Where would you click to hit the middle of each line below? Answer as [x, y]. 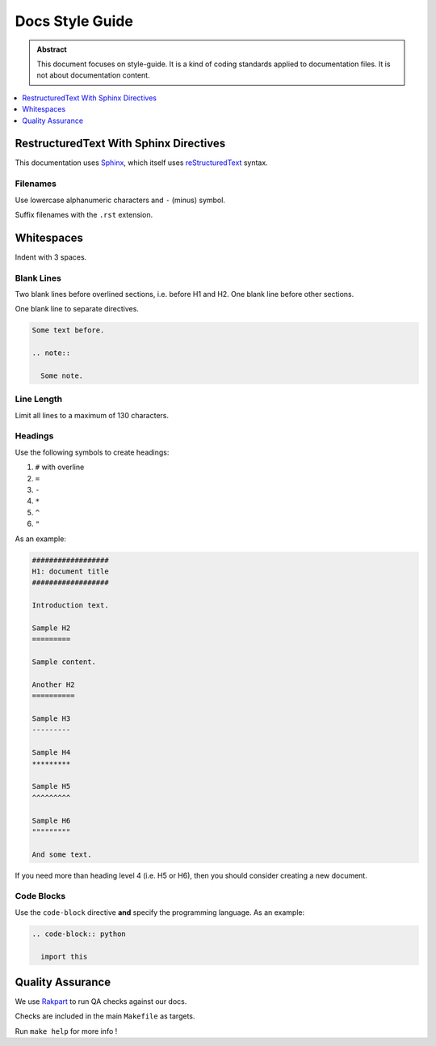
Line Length [39, 399]
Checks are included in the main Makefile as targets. [105, 1016]
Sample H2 [51, 628]
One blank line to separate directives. [77, 309]
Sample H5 [51, 786]
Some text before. [68, 330]
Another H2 [53, 684]
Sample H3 [51, 718]
